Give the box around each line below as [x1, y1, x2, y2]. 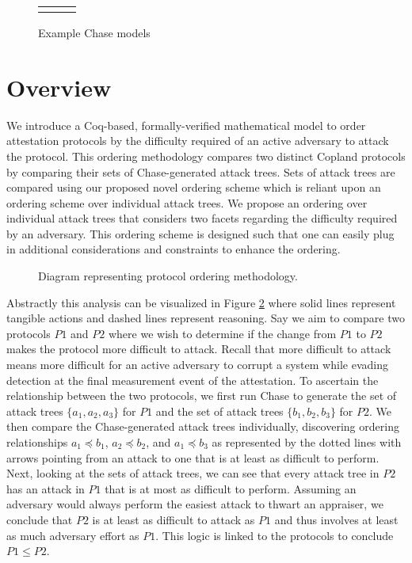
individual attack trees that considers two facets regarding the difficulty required [6, 210, 398, 226]
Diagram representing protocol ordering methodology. [38, 268, 298, 284]
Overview [6, 70, 112, 103]
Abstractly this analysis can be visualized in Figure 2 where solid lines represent [6, 294, 396, 310]
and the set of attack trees [155, 402, 284, 419]
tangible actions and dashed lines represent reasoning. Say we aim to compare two [6, 310, 405, 326]
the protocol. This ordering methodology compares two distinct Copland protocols [6, 147, 406, 164]
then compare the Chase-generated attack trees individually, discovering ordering [6, 418, 399, 435]
